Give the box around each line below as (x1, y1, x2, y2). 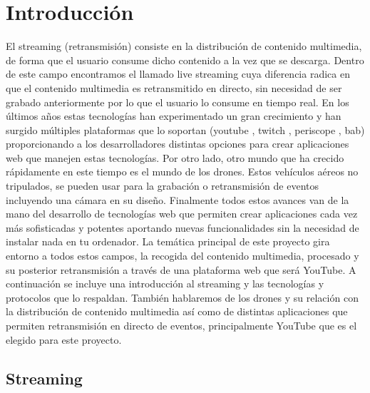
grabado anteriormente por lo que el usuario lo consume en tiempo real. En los (6, 94, 349, 109)
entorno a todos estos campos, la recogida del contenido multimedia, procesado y (6, 248, 359, 263)
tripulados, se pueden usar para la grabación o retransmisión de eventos (6, 178, 319, 193)
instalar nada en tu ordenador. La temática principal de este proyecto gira (6, 234, 330, 249)
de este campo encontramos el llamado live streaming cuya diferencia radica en (6, 66, 350, 81)
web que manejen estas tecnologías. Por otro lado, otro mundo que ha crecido (6, 150, 344, 165)
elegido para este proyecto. (6, 332, 122, 347)
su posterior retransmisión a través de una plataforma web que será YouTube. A (6, 262, 356, 277)
